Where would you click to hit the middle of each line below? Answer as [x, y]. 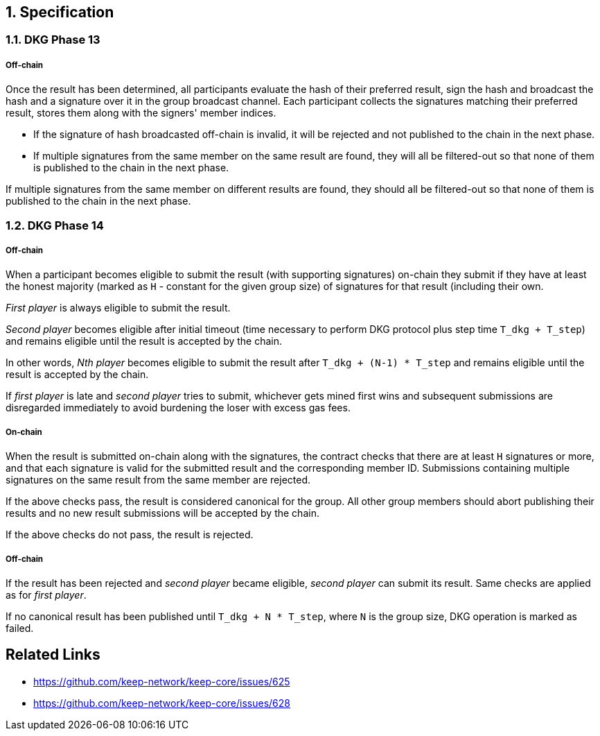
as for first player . [46, 594]
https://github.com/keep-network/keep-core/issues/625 [162, 681]
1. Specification [60, 12]
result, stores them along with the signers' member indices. [141, 113]
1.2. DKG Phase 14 [55, 225]
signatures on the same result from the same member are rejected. [158, 480]
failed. [20, 628]
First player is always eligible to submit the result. [118, 308]
